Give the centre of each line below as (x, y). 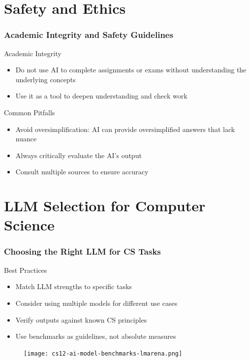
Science (29, 225)
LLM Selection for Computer (105, 206)
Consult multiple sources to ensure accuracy (82, 172)
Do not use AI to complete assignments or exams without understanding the (131, 70)
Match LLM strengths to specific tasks (74, 286)
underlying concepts (46, 79)
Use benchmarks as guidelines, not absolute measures (96, 336)
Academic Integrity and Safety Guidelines (89, 35)
